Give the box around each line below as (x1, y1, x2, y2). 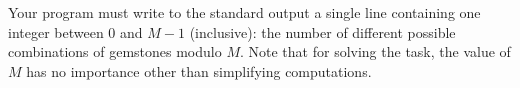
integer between (8, 21, 104, 42)
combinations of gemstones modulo (8, 41, 222, 62)
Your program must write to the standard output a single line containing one (8, 2, 481, 22)
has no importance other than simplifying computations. (26, 60, 372, 81)
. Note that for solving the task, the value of (239, 41, 511, 62)
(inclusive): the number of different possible (189, 21, 456, 42)
